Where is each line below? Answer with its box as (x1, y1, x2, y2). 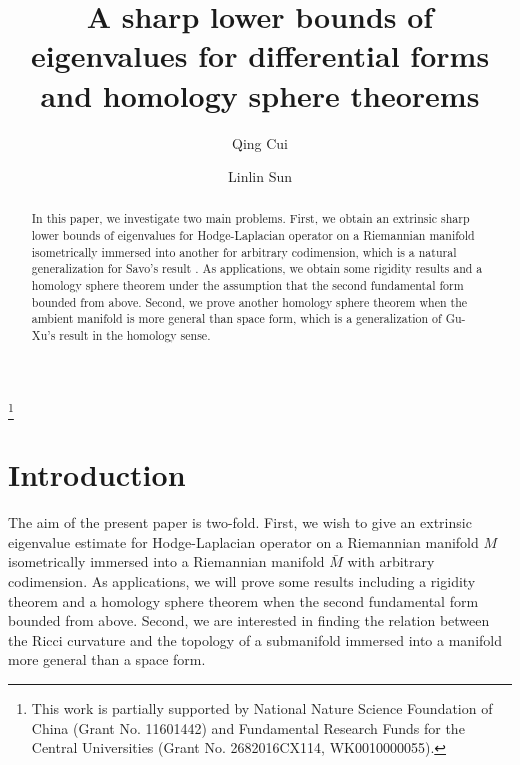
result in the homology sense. (59, 327, 211, 344)
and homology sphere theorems (40, 74, 480, 115)
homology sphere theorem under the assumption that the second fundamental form (31, 277, 464, 294)
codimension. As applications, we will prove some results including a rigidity (8, 570, 476, 591)
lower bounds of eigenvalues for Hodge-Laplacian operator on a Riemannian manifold (31, 227, 475, 244)
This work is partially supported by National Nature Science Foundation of (31, 697, 493, 718)
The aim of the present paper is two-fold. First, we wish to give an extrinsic (8, 512, 472, 533)
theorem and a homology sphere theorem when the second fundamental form (8, 590, 479, 611)
